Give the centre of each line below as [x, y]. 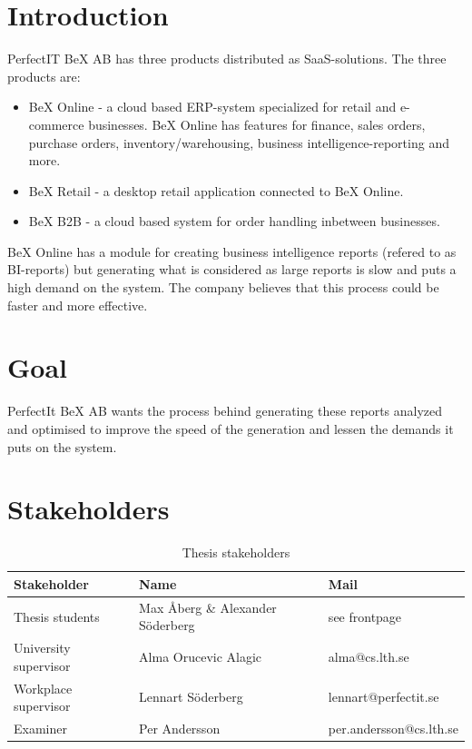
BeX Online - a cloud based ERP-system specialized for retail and [212, 107]
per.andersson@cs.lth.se [393, 729]
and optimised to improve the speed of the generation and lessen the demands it [231, 428]
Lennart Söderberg [191, 697]
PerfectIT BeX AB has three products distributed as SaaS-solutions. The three [227, 59]
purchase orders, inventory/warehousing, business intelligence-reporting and [239, 142]
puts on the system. [62, 446]
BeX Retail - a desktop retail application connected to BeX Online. [216, 190]
